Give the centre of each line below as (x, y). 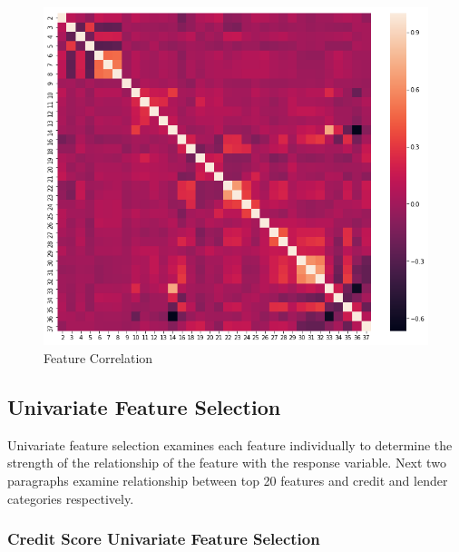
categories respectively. (71, 498)
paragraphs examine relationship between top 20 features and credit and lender (228, 481)
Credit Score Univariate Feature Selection (164, 539)
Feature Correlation (98, 358)
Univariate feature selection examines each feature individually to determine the (230, 444)
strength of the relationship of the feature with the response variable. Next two (227, 463)
